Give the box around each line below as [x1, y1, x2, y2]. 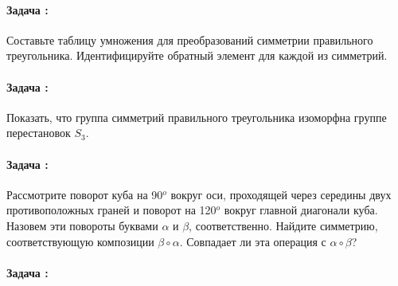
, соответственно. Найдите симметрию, [189, 217, 378, 233]
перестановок [6, 124, 71, 141]
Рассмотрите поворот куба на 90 [6, 186, 163, 202]
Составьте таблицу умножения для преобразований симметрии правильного [6, 31, 373, 48]
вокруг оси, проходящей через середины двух [170, 186, 392, 202]
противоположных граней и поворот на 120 [6, 202, 217, 218]
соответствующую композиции [6, 233, 154, 249]
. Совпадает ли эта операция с [179, 233, 326, 249]
